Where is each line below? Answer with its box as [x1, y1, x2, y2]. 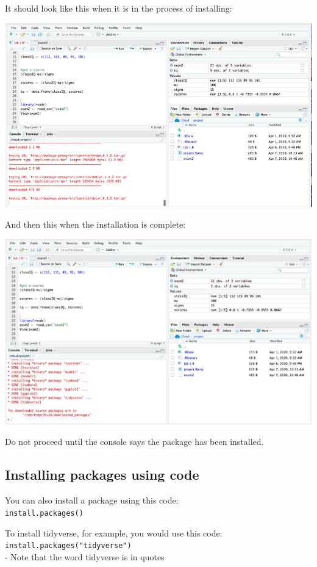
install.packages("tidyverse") [5, 541, 132, 551]
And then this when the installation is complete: [5, 217, 186, 230]
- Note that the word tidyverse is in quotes [5, 550, 165, 563]
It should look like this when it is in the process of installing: [5, 2, 232, 14]
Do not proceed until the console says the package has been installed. [5, 435, 264, 448]
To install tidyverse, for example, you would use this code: [5, 526, 223, 539]
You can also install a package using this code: [5, 494, 179, 507]
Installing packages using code [5, 465, 199, 484]
